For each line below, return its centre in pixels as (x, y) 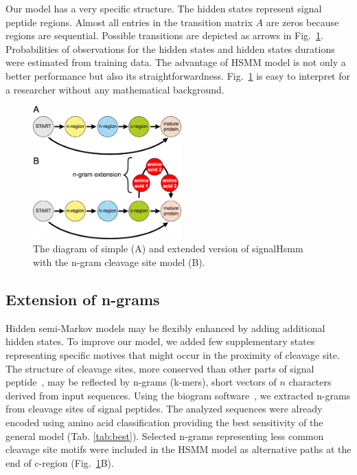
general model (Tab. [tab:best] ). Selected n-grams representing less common (165, 435)
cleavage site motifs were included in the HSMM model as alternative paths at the (178, 449)
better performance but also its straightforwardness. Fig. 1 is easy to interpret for (178, 75)
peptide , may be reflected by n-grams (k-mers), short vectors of (141, 382)
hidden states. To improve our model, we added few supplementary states (160, 341)
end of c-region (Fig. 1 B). (60, 462)
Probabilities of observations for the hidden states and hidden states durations (170, 48)
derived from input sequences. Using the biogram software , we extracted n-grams (178, 395)
